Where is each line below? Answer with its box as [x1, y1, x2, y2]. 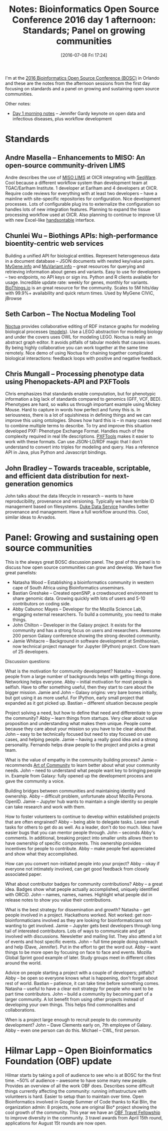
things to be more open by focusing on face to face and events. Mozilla [5, 949, 152, 955]
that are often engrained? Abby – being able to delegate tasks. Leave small [5, 819, 159, 825]
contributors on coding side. [12, 601, 71, 607]
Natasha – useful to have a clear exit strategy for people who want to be [5, 986, 153, 992]
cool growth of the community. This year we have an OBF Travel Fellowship [5, 1109, 160, 1115]
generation [5, 479, 40, 488]
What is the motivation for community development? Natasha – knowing [5, 668, 153, 674]
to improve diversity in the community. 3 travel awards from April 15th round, [5, 1115, 163, 1121]
